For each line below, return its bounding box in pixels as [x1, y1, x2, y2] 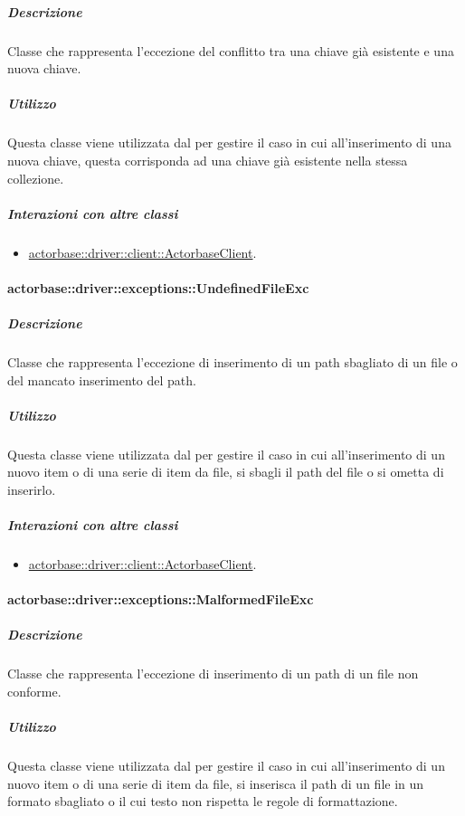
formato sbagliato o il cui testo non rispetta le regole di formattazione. [7, 792, 398, 811]
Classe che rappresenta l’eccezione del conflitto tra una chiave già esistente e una [7, 41, 454, 60]
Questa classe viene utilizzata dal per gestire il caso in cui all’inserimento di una [7, 133, 451, 152]
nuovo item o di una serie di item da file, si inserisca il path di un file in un [7, 773, 424, 792]
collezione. [7, 168, 64, 187]
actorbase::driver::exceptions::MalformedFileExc [7, 590, 314, 609]
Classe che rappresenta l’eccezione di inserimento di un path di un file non [7, 664, 419, 683]
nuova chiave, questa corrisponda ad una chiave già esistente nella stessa [7, 150, 408, 169]
